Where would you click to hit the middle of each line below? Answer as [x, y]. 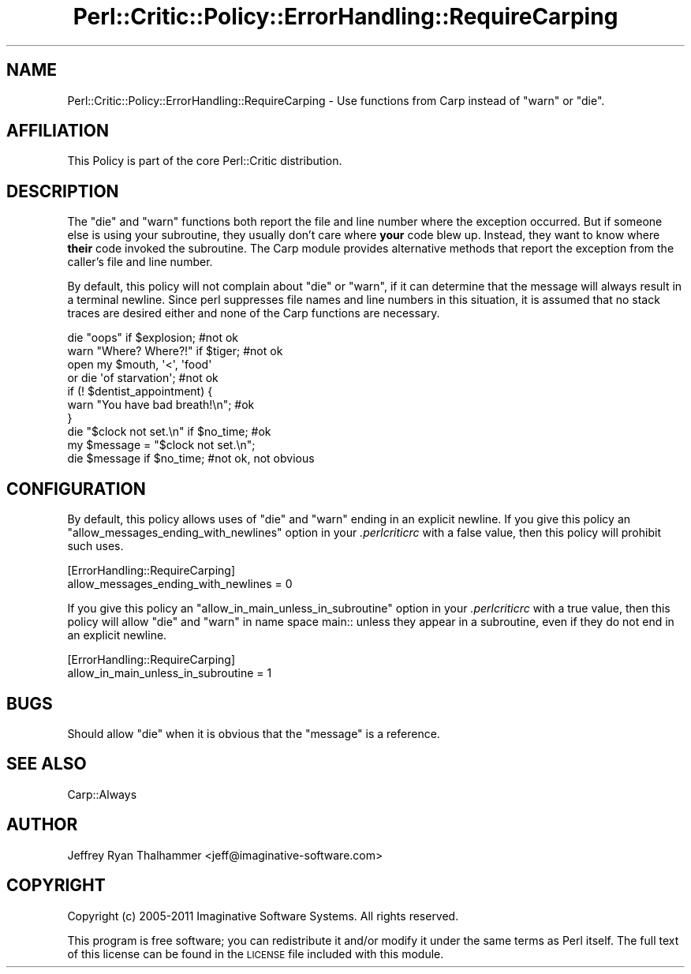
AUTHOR [42, 825]
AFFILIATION [58, 131]
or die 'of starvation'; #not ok [143, 378]
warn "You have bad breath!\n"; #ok [161, 405]
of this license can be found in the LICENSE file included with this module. [256, 953]
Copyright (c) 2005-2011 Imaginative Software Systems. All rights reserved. [263, 916]
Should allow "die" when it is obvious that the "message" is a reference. [254, 733]
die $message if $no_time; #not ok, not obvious [191, 459]
